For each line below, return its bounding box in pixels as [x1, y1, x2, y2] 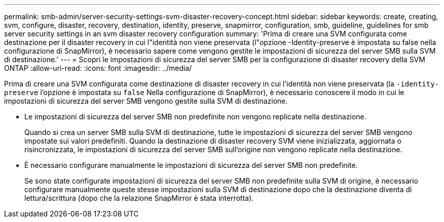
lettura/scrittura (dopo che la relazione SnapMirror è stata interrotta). [24, 194, 254, 202]
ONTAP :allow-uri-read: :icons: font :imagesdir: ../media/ [4, 64, 192, 72]
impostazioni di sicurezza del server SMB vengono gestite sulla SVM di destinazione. [4, 97, 288, 105]
